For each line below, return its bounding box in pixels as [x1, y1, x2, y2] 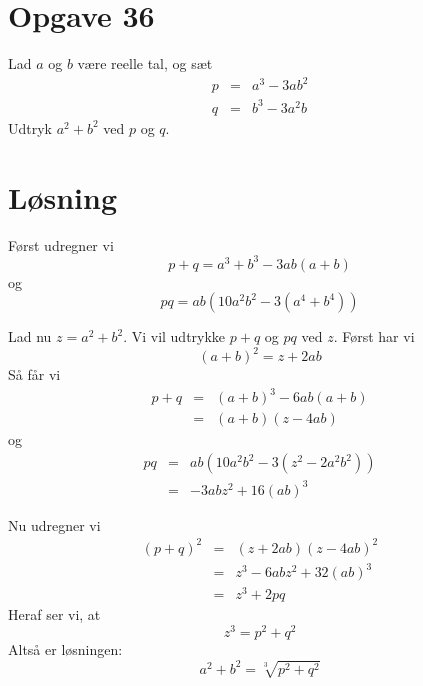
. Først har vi [333, 326, 415, 347]
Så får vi [8, 364, 61, 385]
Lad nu [8, 326, 52, 347]
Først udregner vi [8, 234, 114, 255]
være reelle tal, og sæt [77, 53, 213, 74]
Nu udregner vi [8, 514, 101, 535]
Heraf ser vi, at [8, 604, 101, 625]
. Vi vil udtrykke [123, 326, 226, 347]
